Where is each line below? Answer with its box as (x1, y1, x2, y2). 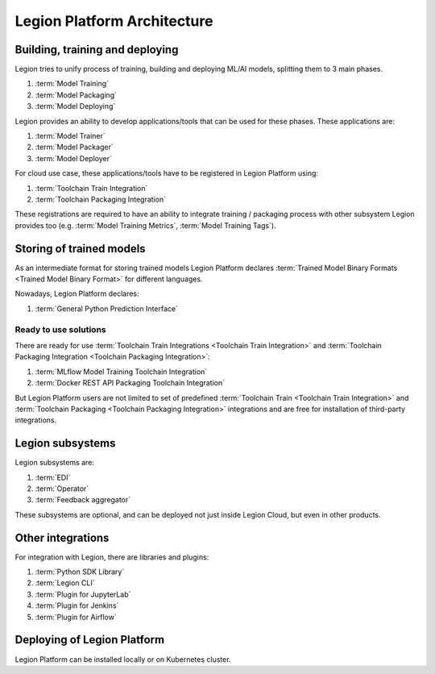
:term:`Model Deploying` (35, 102, 116, 111)
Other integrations (14, 530, 110, 544)
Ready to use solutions (14, 323, 106, 335)
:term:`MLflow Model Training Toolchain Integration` (35, 367, 208, 377)
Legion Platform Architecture (14, 12, 213, 30)
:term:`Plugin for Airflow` (35, 612, 117, 622)
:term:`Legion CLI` (35, 578, 96, 588)
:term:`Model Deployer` (35, 153, 112, 163)
